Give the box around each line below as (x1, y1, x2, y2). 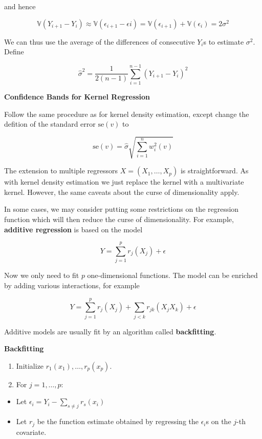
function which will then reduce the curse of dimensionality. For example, (4, 214, 234, 225)
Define (4, 46, 24, 57)
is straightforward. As (180, 165, 249, 176)
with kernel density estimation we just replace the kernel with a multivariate (4, 176, 244, 187)
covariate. (16, 426, 47, 437)
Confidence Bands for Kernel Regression (4, 91, 150, 102)
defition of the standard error (4, 118, 96, 129)
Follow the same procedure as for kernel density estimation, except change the (4, 108, 249, 119)
